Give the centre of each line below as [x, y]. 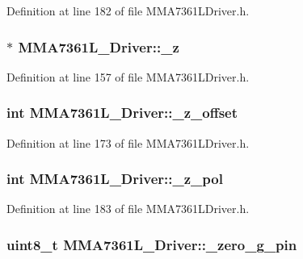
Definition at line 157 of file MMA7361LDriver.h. [128, 76]
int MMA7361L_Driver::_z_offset [122, 113]
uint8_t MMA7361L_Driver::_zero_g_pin [152, 244]
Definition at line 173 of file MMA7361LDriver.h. [128, 142]
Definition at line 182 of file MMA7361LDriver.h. [128, 10]
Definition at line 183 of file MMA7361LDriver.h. [128, 209]
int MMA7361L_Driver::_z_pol [115, 179]
